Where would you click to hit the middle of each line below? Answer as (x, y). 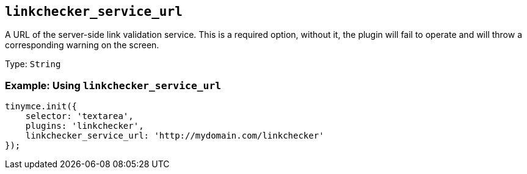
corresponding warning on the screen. (82, 45)
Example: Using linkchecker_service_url (113, 85)
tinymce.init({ (41, 107)
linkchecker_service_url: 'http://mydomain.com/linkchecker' (175, 136)
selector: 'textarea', (79, 116)
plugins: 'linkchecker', (85, 126)
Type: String (33, 64)
